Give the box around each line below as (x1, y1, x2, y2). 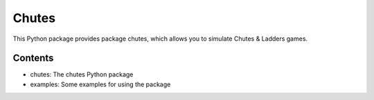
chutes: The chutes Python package (30, 70, 134, 79)
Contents (12, 52, 54, 64)
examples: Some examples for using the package (30, 80, 171, 88)
